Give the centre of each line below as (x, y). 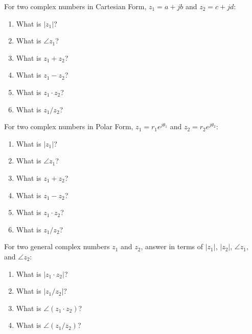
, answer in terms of (172, 246)
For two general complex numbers (57, 246)
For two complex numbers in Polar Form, (69, 126)
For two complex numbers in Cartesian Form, (75, 6)
